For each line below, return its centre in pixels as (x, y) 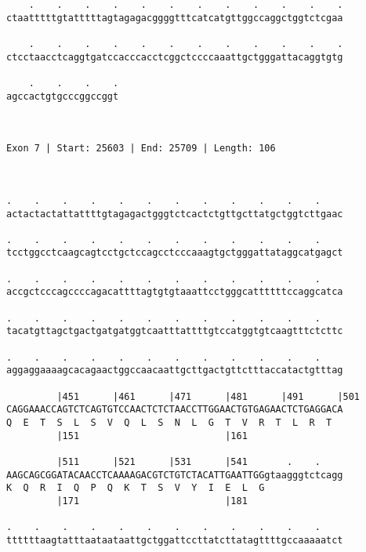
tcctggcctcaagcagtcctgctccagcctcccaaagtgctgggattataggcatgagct (175, 253)
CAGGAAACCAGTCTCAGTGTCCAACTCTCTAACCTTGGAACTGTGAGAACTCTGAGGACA (175, 410)
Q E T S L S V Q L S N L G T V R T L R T (169, 423)
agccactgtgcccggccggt (63, 96)
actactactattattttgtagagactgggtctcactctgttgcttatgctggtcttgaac (175, 214)
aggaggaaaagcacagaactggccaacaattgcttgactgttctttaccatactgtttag (175, 370)
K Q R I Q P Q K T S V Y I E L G (136, 488)
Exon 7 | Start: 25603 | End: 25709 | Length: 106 (141, 149)
